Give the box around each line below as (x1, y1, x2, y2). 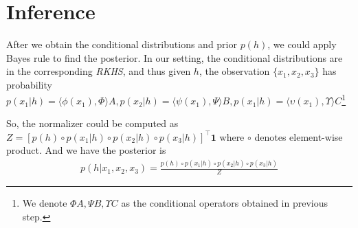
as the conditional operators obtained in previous (121, 196, 328, 210)
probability (6, 77, 52, 91)
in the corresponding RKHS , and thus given (6, 64, 191, 78)
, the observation (199, 64, 270, 78)
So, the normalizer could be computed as (6, 116, 179, 130)
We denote (22, 196, 67, 210)
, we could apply (267, 37, 337, 52)
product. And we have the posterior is (6, 143, 166, 157)
